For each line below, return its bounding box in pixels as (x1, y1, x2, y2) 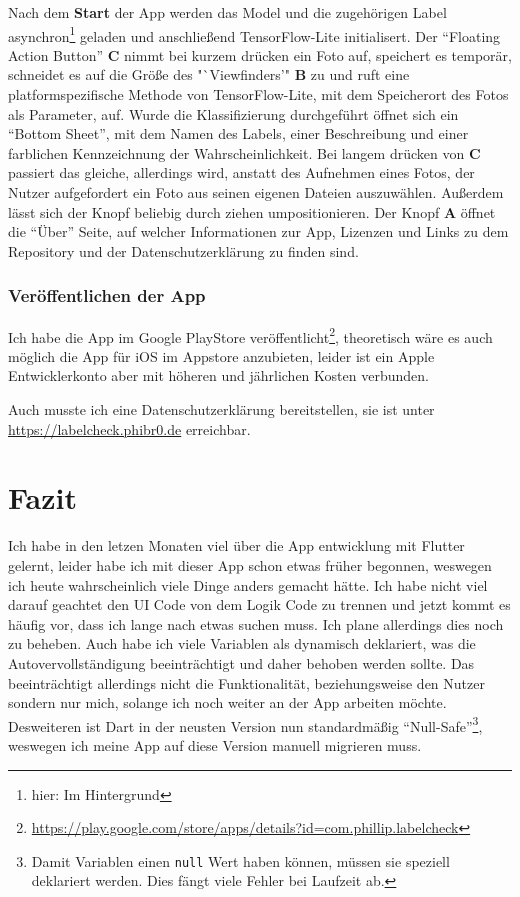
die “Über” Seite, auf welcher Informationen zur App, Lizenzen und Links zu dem (8, 221, 509, 242)
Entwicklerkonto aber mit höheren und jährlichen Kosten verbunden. (8, 365, 429, 386)
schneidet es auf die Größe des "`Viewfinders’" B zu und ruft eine (8, 64, 410, 85)
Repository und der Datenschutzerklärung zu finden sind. (8, 240, 359, 261)
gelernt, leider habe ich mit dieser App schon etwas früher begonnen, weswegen (8, 554, 492, 575)
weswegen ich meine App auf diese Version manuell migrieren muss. (8, 734, 422, 755)
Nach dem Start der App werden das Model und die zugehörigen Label (8, 2, 447, 22)
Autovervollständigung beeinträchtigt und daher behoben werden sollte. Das (8, 652, 475, 673)
